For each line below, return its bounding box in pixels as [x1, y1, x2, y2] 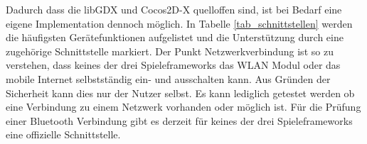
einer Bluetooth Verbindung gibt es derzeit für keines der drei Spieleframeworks [6, 113, 353, 128]
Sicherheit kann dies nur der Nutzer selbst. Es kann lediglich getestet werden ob [6, 85, 355, 100]
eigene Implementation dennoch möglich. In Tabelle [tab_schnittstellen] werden [6, 16, 353, 31]
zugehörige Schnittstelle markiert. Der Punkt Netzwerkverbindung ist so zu [6, 43, 334, 58]
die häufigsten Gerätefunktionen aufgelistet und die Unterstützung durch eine [6, 30, 344, 45]
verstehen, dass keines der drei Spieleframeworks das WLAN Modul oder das [6, 57, 341, 72]
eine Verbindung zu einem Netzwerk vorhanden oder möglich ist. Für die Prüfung [6, 99, 361, 114]
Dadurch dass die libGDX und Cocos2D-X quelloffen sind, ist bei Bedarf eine [6, 2, 342, 16]
